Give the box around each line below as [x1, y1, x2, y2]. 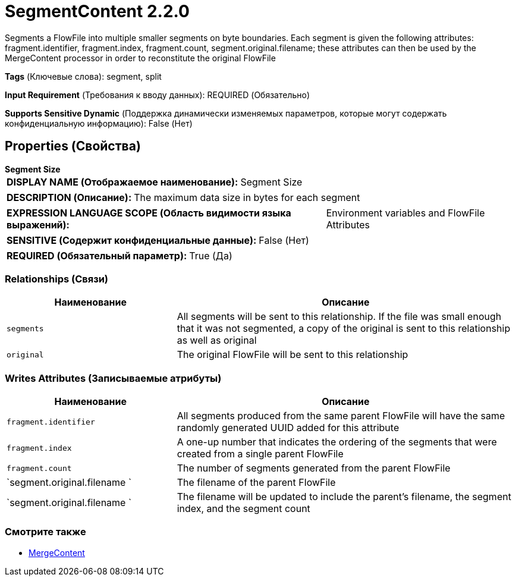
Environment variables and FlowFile [326, 206, 485, 219]
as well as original [177, 334, 257, 347]
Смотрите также [5, 526, 86, 538]
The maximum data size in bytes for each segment [134, 191, 360, 203]
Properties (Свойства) [5, 139, 141, 154]
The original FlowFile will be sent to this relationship [177, 348, 408, 361]
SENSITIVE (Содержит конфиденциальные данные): [7, 234, 257, 246]
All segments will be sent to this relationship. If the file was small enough [177, 310, 502, 323]
